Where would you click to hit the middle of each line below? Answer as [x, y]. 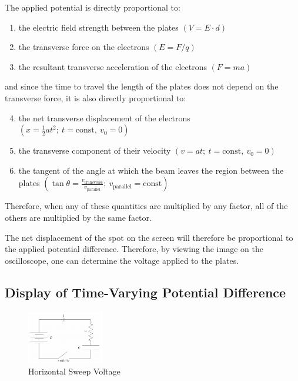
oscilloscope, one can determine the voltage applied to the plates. [122, 260]
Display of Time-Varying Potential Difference [145, 292]
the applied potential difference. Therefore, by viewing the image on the [134, 249]
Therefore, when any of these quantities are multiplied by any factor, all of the [146, 206]
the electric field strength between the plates [98, 27]
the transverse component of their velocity [95, 150]
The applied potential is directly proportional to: [93, 7]
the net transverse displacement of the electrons [104, 117]
